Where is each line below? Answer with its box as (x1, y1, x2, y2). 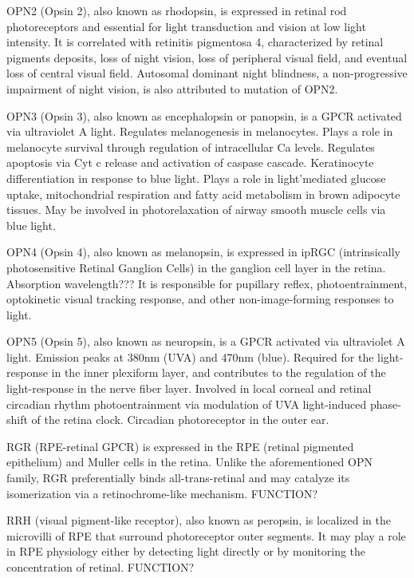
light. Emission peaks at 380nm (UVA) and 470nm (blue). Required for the (6, 348, 374, 365)
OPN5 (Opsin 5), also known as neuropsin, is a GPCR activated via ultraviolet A (6, 333, 405, 350)
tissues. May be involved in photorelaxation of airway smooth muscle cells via (6, 201, 386, 218)
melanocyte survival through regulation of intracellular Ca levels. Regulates (6, 138, 375, 155)
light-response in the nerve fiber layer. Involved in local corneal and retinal (6, 380, 372, 397)
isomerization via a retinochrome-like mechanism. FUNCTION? (6, 485, 318, 501)
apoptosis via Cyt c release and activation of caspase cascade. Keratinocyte (6, 154, 374, 171)
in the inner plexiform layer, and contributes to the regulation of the (51, 364, 386, 381)
